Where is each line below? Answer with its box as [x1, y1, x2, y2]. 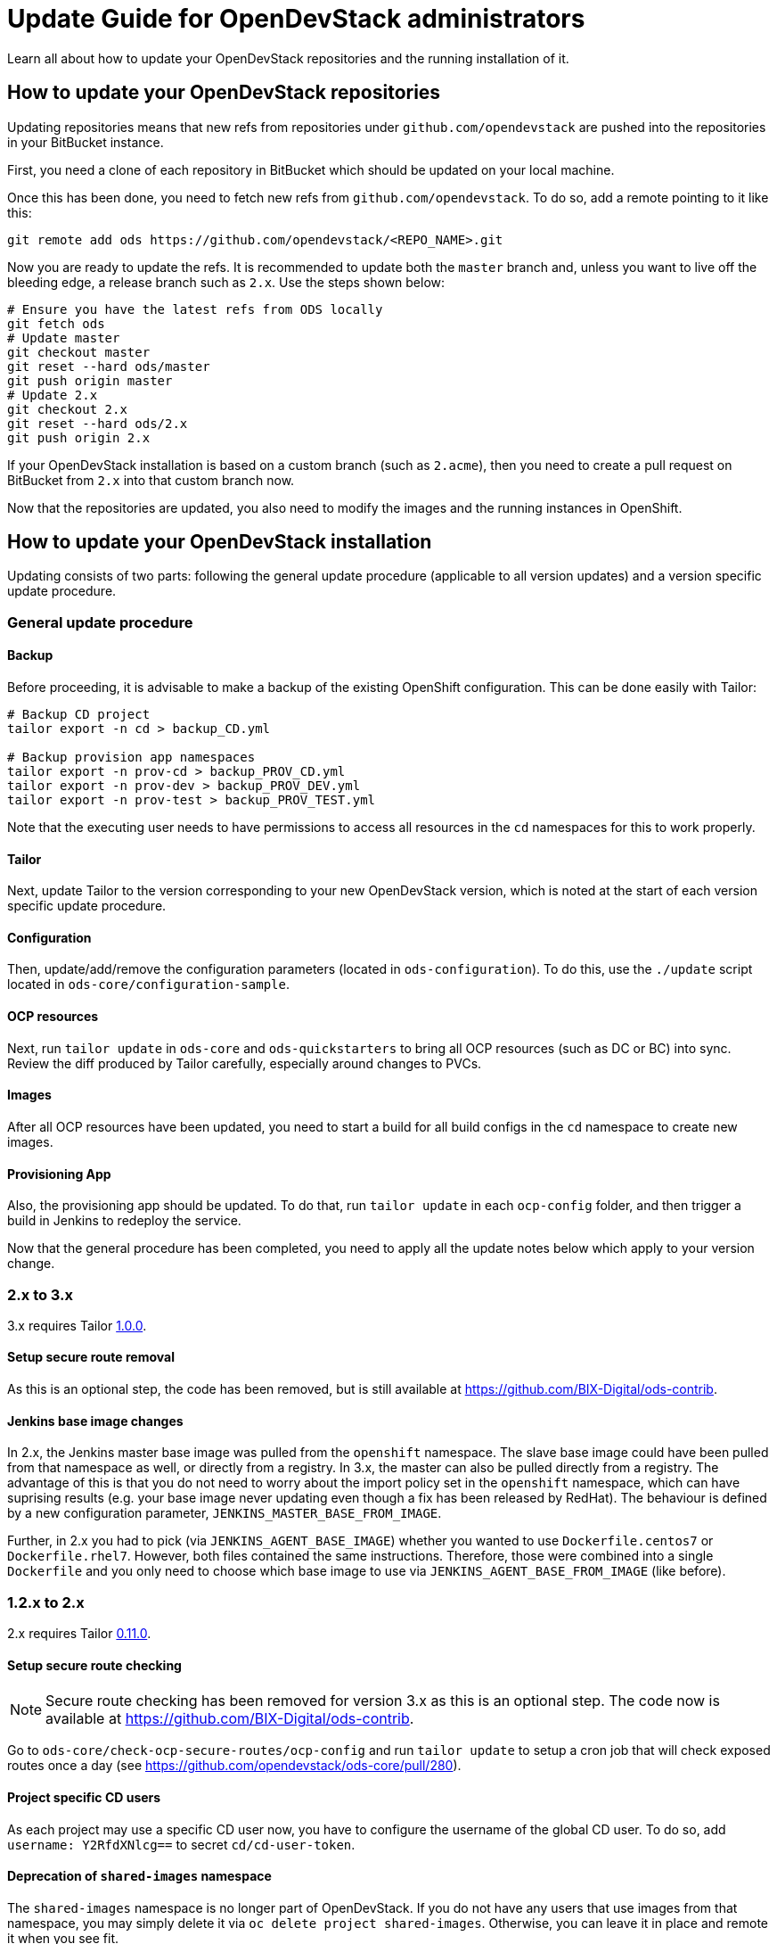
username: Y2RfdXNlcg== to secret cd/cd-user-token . [7, 1836, 356, 1852]
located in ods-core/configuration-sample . [7, 976, 290, 993]
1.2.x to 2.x [7, 1593, 85, 1611]
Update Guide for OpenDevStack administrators [7, 4, 585, 34]
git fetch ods [7, 316, 105, 331]
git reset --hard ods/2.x [7, 416, 188, 431]
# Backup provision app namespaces [7, 750, 256, 765]
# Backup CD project [7, 707, 151, 722]
